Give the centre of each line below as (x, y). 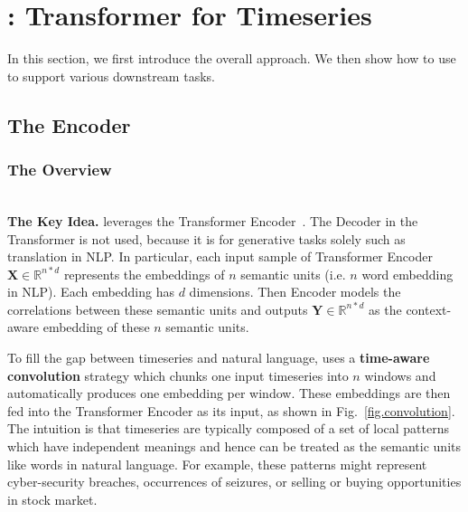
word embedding (407, 274)
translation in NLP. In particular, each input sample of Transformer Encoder (220, 256)
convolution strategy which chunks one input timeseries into (178, 375)
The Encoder (69, 124)
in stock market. (52, 499)
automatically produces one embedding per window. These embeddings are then (229, 393)
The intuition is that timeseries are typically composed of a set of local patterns (228, 428)
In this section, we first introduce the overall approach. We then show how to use (232, 58)
